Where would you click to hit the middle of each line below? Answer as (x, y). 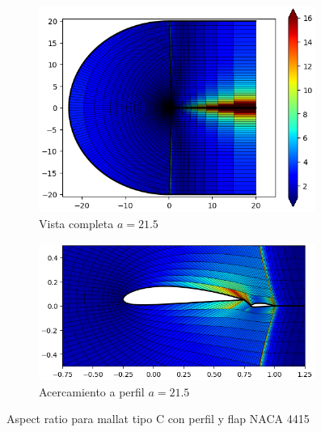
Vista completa (76, 223)
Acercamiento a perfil (92, 391)
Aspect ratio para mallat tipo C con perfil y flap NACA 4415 (158, 419)
